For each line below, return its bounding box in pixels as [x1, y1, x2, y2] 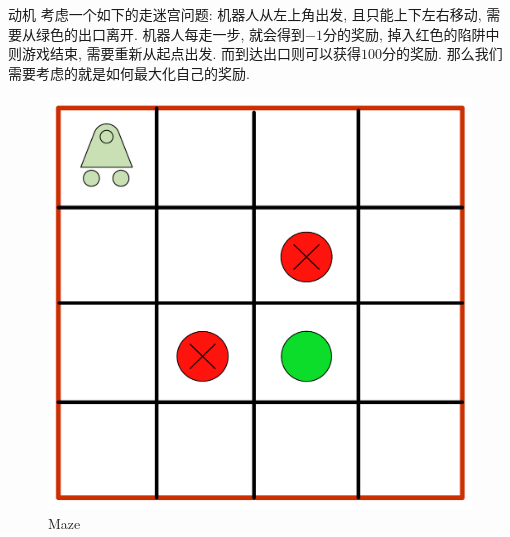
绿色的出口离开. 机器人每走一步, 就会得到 [35, 23, 306, 44]
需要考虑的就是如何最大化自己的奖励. [8, 62, 250, 83]
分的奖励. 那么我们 [382, 43, 503, 64]
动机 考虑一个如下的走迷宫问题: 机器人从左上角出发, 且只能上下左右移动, [8, 4, 482, 24]
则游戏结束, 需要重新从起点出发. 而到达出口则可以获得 [8, 43, 362, 64]
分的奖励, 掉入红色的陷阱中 [323, 23, 500, 44]
